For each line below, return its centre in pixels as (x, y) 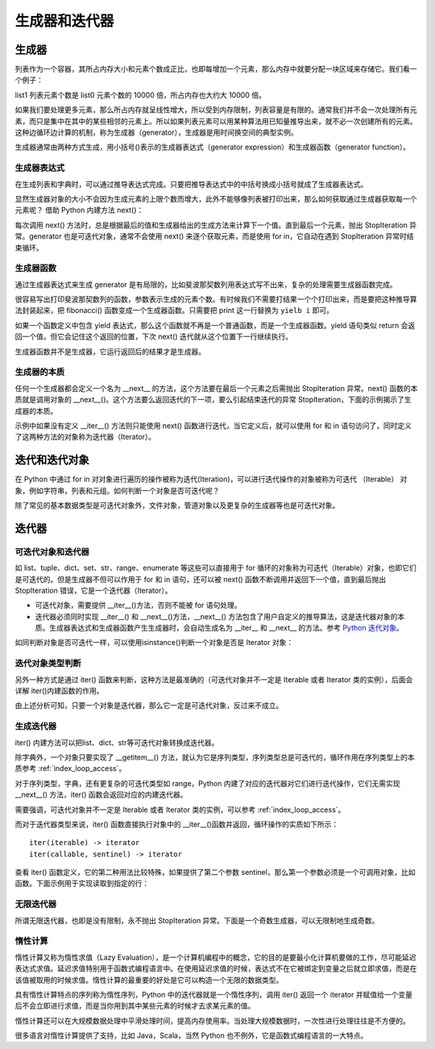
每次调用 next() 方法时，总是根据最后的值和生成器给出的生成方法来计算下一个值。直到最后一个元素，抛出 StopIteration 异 (216, 225)
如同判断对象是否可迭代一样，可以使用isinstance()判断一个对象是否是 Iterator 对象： (154, 643)
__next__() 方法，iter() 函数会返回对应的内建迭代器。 (101, 795)
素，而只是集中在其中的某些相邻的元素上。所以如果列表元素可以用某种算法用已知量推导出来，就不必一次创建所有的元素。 (216, 121)
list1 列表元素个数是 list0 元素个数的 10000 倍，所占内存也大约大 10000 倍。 (140, 95)
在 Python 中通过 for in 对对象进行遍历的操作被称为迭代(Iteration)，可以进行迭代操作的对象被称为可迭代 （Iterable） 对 (211, 479)
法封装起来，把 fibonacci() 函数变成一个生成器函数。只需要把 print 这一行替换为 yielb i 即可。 (174, 310)
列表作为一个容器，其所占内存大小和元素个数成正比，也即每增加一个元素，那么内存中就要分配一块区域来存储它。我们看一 (216, 69)
